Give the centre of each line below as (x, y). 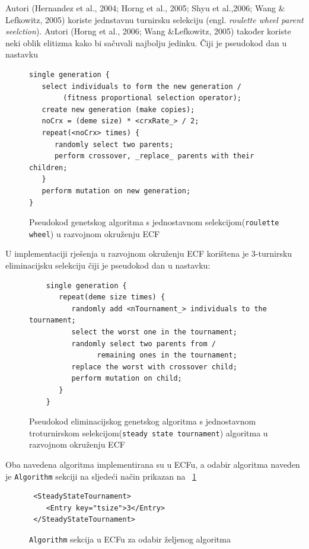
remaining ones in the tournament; (167, 355)
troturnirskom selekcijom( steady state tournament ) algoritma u (149, 433)
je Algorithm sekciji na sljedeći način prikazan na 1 (101, 476)
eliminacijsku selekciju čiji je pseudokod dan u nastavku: (108, 265)
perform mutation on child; (127, 379)
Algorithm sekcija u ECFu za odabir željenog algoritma (130, 539)
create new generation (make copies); (118, 109)
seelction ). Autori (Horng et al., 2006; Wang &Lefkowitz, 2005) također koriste (148, 31)
